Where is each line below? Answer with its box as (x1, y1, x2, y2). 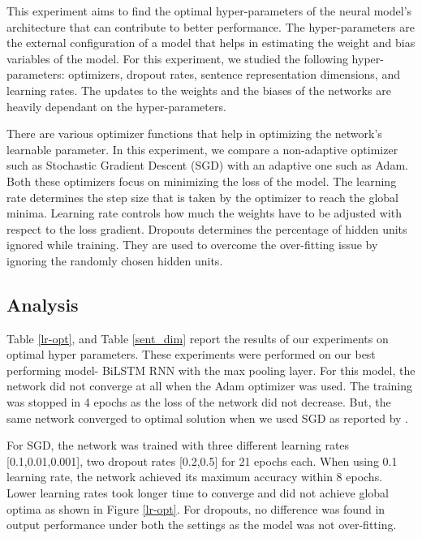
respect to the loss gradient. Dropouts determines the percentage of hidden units (6, 220, 407, 237)
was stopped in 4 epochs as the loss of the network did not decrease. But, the (6, 394, 391, 411)
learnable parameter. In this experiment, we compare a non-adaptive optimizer (6, 140, 398, 157)
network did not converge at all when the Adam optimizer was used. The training (6, 377, 413, 394)
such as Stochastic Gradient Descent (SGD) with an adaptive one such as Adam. (6, 157, 408, 174)
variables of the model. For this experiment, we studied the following (6, 49, 348, 67)
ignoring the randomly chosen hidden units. (6, 252, 223, 269)
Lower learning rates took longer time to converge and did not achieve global (6, 484, 390, 501)
